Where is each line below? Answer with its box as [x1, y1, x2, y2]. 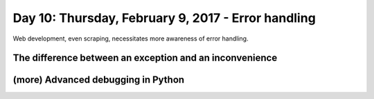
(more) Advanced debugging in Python [12, 74, 185, 86]
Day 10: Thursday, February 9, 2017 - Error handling [12, 10, 317, 25]
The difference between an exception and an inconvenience [12, 52, 278, 64]
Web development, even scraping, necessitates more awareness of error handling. [12, 34, 249, 43]
